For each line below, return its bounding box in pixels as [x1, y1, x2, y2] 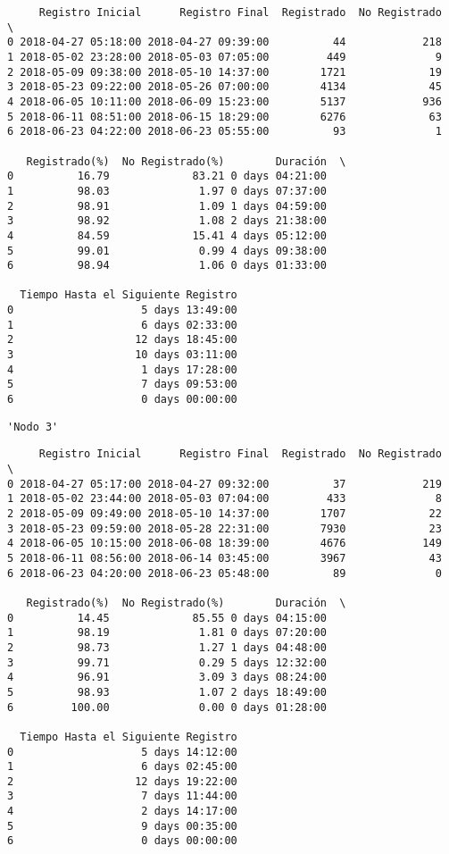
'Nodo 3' [7, 420, 59, 433]
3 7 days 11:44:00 [7, 790, 237, 803]
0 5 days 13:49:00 [7, 304, 237, 317]
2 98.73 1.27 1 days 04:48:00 [7, 640, 327, 654]
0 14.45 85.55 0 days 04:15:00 [7, 611, 327, 624]
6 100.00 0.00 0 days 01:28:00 [7, 700, 327, 714]
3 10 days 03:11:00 [7, 348, 237, 362]
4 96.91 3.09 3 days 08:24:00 [7, 671, 327, 684]
